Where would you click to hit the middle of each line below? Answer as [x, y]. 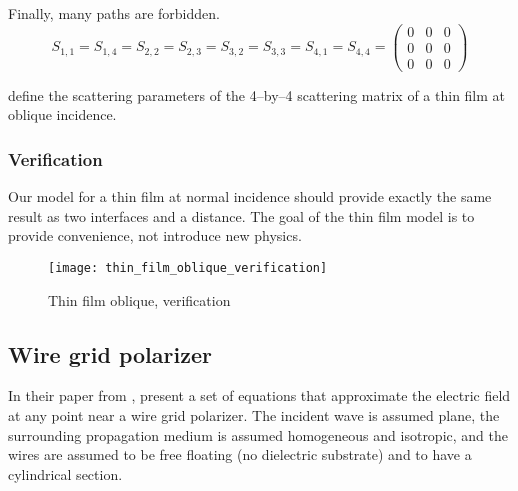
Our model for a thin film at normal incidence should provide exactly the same [250, 196]
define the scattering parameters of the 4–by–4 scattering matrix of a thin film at [257, 94]
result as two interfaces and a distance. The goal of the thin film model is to [241, 215]
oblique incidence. [62, 114]
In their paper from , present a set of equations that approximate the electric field [259, 395]
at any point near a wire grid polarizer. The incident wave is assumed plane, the [254, 414]
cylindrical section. [65, 473]
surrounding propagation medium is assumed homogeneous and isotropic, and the [258, 434]
